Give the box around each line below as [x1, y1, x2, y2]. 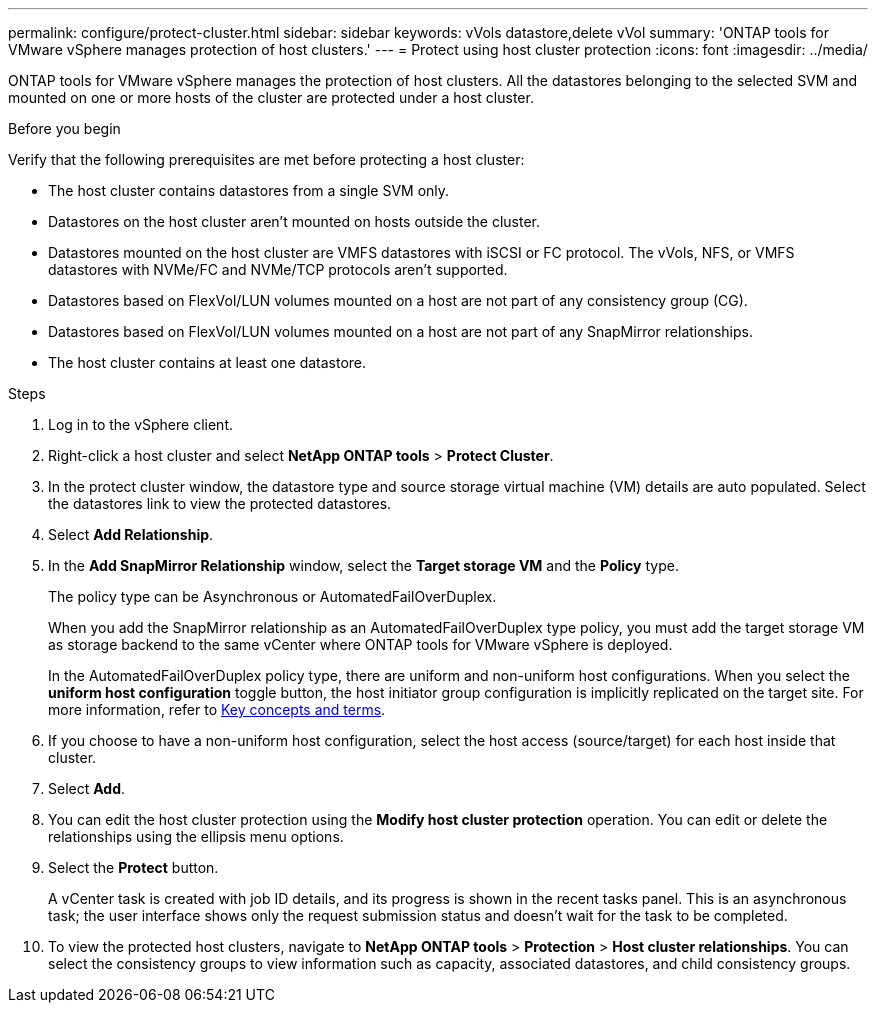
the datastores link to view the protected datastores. [48, 495, 392, 512]
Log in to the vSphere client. [48, 416, 233, 433]
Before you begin [8, 120, 121, 137]
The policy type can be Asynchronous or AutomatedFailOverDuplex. [48, 588, 497, 605]
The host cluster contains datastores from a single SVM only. [48, 182, 450, 199]
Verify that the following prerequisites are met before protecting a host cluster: [8, 151, 525, 168]
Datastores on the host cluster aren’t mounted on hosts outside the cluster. [48, 213, 541, 230]
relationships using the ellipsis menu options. [48, 828, 344, 845]
